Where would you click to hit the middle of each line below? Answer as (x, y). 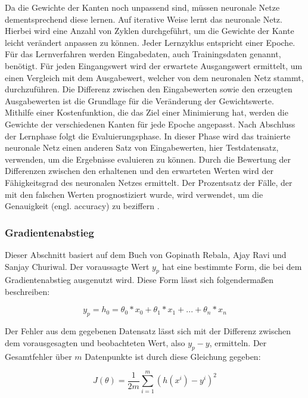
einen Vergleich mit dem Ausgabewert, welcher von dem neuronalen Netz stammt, (154, 77)
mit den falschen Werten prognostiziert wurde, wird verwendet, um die (134, 194)
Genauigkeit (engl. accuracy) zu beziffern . (82, 206)
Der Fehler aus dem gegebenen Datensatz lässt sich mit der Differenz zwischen (148, 331)
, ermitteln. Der (238, 342)
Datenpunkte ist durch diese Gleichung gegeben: (173, 356)
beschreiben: (27, 291)
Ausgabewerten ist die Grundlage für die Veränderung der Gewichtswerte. (139, 100)
